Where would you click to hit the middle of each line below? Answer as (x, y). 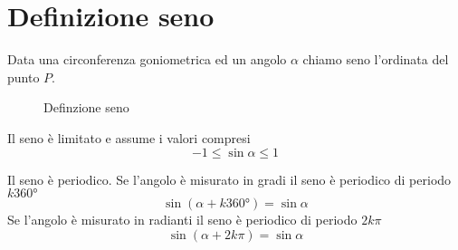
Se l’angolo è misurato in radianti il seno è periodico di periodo (182, 220)
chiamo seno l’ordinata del (376, 59)
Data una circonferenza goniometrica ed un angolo (147, 59)
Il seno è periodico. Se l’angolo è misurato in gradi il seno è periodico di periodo (229, 179)
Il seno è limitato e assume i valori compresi (129, 137)
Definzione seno (86, 107)
